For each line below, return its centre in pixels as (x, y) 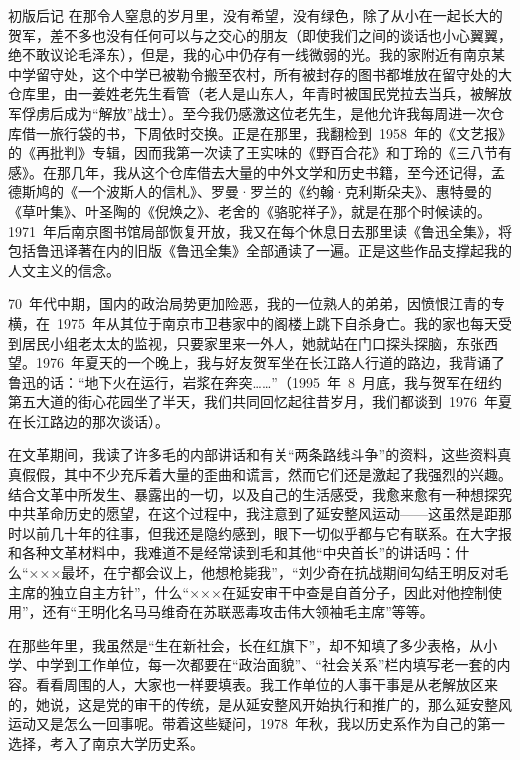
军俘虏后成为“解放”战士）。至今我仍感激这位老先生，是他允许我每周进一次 (249, 112)
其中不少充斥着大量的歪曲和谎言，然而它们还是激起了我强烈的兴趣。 (287, 474)
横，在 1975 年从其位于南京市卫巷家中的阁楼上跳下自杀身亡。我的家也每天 (253, 322)
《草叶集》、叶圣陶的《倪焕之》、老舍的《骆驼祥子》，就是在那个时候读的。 (249, 210)
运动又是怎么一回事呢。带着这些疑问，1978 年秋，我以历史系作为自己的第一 (256, 723)
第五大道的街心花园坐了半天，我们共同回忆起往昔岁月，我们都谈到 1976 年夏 (260, 401)
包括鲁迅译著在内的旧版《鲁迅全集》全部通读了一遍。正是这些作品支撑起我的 (260, 250)
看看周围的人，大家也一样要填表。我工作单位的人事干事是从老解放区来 (266, 684)
